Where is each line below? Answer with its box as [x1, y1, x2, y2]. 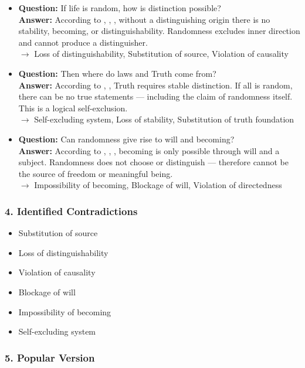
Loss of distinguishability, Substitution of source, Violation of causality [34, 47, 289, 60]
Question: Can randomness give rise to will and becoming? [18, 132, 235, 145]
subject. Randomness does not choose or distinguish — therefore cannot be [18, 156, 289, 168]
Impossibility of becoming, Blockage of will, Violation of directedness [34, 179, 282, 191]
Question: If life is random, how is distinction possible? [18, 2, 221, 13]
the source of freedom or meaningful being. [18, 167, 173, 179]
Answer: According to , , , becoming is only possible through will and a [18, 144, 280, 156]
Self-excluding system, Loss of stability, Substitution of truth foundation [34, 113, 294, 125]
